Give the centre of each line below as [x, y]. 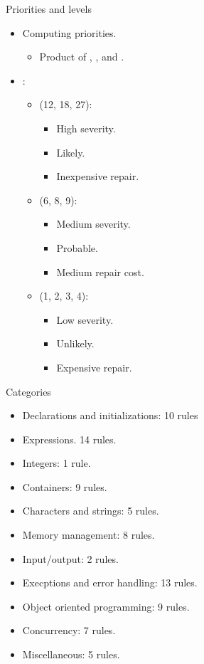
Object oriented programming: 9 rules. [106, 606]
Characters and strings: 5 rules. [91, 511]
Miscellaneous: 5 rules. [71, 654]
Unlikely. [75, 343]
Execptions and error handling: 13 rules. [110, 583]
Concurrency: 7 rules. [69, 630]
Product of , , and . [82, 57]
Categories [28, 391]
